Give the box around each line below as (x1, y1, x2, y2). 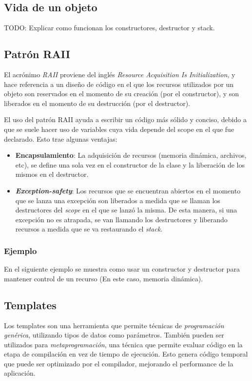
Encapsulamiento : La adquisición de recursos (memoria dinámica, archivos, (15, 150, 247, 160)
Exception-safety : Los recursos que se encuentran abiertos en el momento (15, 185, 241, 195)
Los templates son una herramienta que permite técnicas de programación (4, 320, 224, 330)
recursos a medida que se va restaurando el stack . (15, 224, 163, 234)
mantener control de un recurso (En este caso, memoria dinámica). (4, 273, 203, 283)
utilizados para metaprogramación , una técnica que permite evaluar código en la (4, 339, 243, 349)
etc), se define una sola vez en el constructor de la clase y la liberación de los (15, 159, 245, 169)
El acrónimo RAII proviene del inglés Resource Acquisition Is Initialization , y (4, 69, 235, 79)
